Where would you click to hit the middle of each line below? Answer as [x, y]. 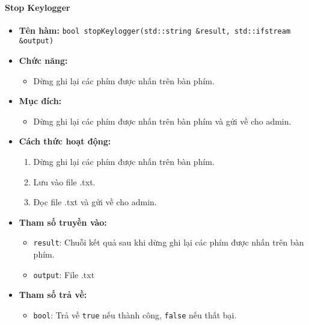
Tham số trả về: [53, 295]
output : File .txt [64, 274]
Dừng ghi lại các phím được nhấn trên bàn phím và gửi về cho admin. [162, 121]
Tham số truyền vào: [63, 222]
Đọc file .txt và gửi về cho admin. [95, 202]
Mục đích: [40, 101]
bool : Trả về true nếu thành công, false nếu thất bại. [135, 314]
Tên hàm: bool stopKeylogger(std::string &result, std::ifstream [155, 30]
